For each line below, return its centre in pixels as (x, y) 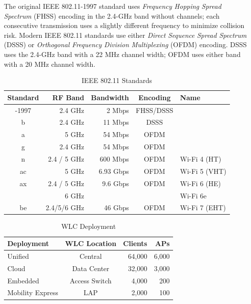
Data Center (91, 268)
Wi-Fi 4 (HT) (201, 158)
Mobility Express (33, 292)
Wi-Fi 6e (193, 195)
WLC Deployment (88, 226)
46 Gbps (117, 207)
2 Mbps (118, 110)
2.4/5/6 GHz (65, 207)
